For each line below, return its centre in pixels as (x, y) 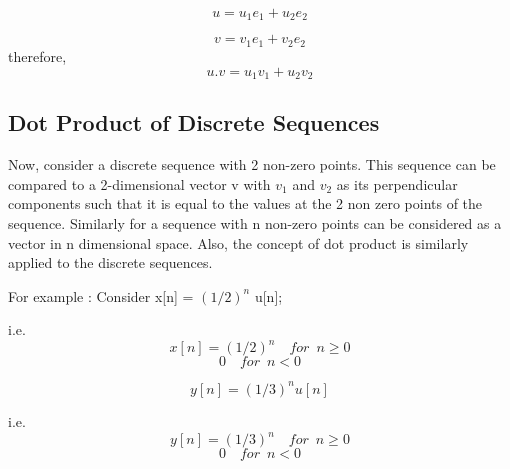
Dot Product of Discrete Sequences (194, 122)
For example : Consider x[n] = (101, 295)
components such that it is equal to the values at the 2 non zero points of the (245, 203)
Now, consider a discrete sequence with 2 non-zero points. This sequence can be (252, 164)
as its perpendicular (397, 183)
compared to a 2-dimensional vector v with (139, 183)
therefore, (37, 55)
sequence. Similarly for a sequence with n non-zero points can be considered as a (255, 222)
